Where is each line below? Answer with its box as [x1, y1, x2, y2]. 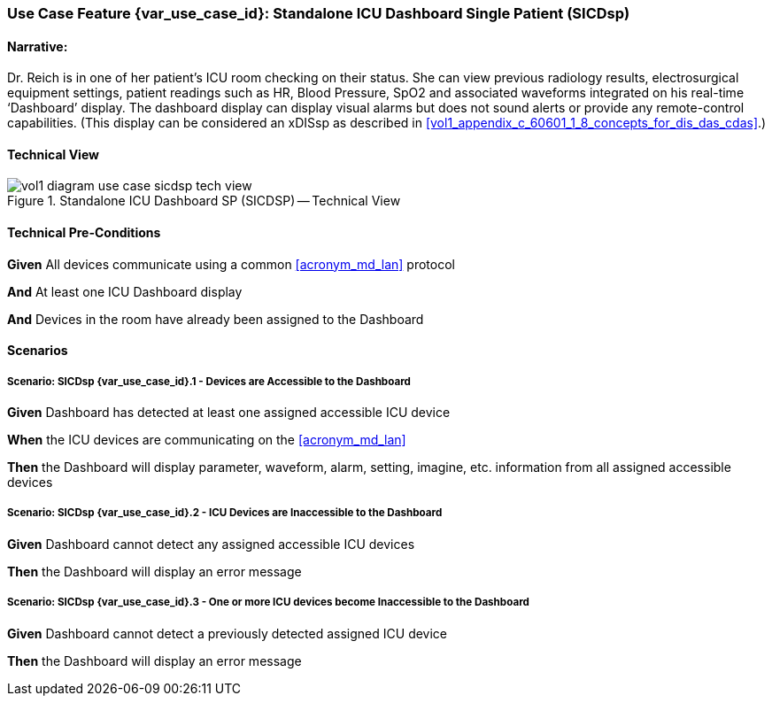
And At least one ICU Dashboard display [7, 283, 243, 299]
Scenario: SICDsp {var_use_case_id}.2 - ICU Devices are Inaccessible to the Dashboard [7, 506, 443, 520]
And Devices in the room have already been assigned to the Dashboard [7, 311, 424, 327]
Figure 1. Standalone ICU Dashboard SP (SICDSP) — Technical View [7, 193, 401, 209]
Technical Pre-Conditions [7, 225, 161, 241]
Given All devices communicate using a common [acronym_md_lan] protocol [7, 256, 455, 272]
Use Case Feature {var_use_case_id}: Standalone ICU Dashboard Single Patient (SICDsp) [7, 4, 630, 22]
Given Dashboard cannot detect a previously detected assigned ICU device [7, 625, 448, 641]
